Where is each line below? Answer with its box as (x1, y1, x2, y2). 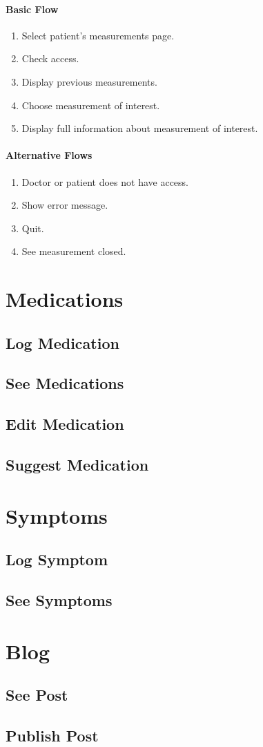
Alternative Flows (6, 148, 92, 162)
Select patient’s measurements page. (21, 28, 175, 42)
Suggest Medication (6, 454, 149, 475)
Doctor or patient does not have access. (21, 174, 188, 189)
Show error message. (21, 198, 108, 212)
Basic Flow (6, 1, 59, 16)
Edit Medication (6, 413, 124, 435)
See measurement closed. (21, 244, 126, 258)
